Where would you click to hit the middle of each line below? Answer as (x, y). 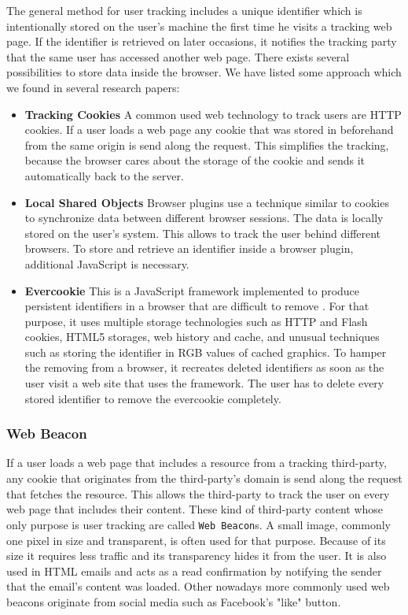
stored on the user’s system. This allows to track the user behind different (203, 233)
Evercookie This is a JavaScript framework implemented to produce (192, 290)
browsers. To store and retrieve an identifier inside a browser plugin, (189, 248)
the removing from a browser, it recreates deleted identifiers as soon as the (204, 367)
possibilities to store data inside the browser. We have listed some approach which (204, 72)
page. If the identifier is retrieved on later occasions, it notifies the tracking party (202, 41)
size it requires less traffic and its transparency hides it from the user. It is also (197, 556)
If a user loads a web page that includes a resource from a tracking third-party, (197, 463)
